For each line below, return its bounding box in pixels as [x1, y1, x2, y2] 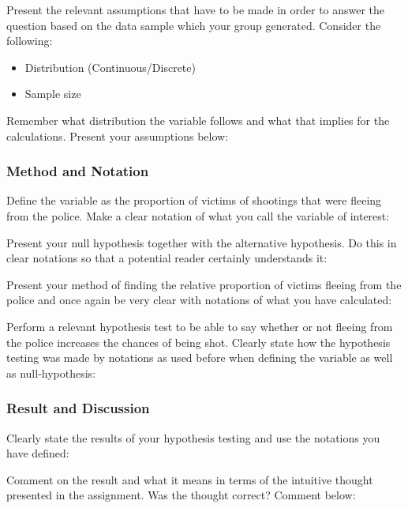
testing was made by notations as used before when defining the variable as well [6, 349, 393, 366]
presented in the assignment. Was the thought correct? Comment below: [6, 487, 356, 503]
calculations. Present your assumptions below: [6, 127, 229, 144]
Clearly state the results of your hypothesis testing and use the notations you [6, 429, 380, 446]
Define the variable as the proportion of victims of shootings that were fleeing [6, 192, 382, 209]
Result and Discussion [6, 398, 150, 418]
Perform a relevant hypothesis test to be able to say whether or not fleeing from [6, 318, 393, 334]
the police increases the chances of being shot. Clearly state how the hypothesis [6, 333, 391, 350]
